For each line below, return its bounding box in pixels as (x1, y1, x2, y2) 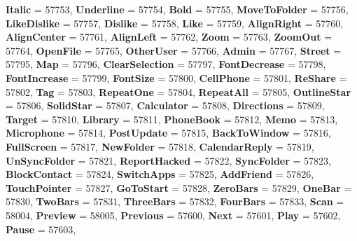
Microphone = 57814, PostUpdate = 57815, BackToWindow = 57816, (6, 125, 331, 140)
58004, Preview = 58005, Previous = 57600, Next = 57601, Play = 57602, (6, 207, 341, 222)
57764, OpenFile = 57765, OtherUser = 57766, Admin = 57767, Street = (6, 43, 342, 57)
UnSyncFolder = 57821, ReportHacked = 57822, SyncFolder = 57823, (6, 153, 331, 167)
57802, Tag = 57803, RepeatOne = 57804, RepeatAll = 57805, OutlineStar (6, 84, 351, 99)
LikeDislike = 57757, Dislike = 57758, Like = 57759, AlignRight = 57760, (6, 15, 344, 30)
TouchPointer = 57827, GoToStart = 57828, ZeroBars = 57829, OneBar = (6, 180, 352, 195)
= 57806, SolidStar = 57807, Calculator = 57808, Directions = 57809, (6, 98, 325, 113)
